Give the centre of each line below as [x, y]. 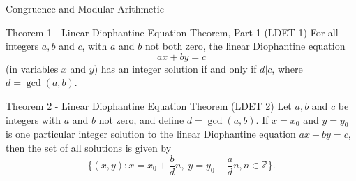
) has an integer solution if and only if [175, 68]
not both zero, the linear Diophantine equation [245, 46]
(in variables [32, 68]
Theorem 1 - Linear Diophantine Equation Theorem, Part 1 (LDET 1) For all [172, 32]
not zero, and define [141, 119]
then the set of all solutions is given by [89, 147]
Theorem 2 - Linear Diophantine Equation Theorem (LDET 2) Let [149, 105]
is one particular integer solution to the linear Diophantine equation [151, 134]
